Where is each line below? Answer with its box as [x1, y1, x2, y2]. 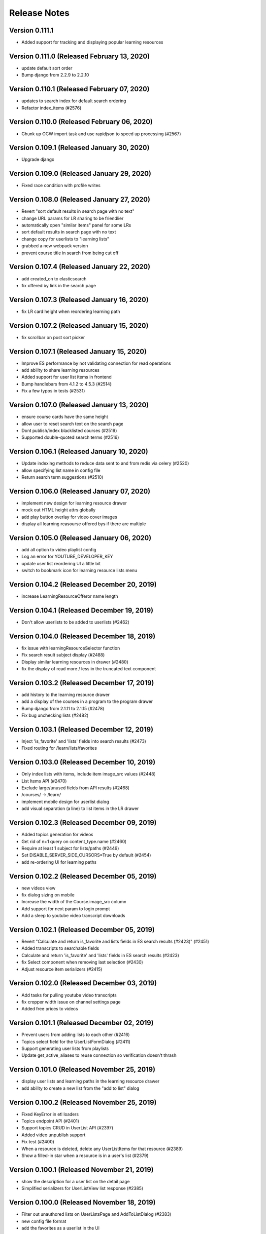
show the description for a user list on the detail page [21, 1178, 130, 1184]
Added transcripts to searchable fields [21, 945, 100, 951]
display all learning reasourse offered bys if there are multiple [21, 521, 146, 527]
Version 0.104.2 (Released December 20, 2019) [9, 580, 157, 588]
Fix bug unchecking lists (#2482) [21, 712, 89, 718]
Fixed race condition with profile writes [21, 183, 101, 189]
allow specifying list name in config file [21, 467, 100, 473]
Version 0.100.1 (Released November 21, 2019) [9, 1165, 154, 1174]
